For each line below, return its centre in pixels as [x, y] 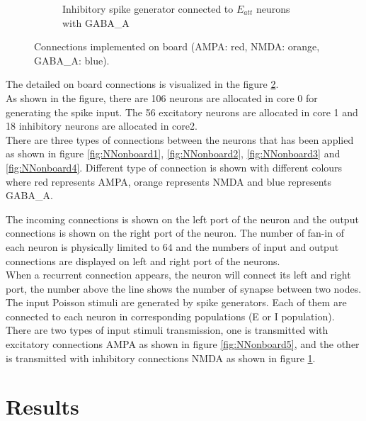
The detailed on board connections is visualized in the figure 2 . [142, 84]
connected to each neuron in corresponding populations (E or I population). [170, 316]
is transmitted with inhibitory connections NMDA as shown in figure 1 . [161, 358]
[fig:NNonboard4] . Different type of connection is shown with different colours [174, 167]
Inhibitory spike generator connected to [148, 9]
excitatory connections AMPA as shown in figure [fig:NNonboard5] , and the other [183, 344]
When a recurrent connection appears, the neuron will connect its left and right [178, 275]
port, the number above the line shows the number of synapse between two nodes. [184, 288]
